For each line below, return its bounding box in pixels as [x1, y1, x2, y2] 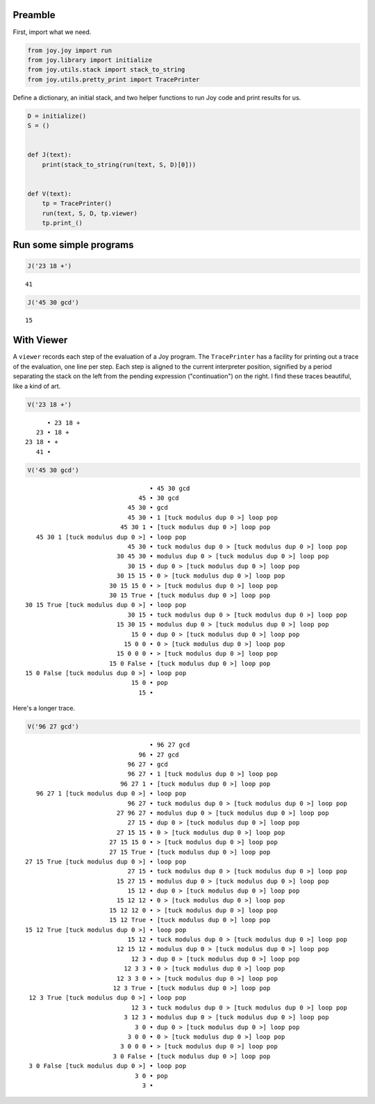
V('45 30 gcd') [27, 466, 79, 474]
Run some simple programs [12, 239, 135, 251]
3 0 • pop [134, 1071, 168, 1080]
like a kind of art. [12, 382, 61, 390]
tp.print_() [42, 219, 83, 227]
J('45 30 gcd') [27, 298, 79, 306]
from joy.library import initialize [27, 56, 153, 64]
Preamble [12, 9, 56, 21]
